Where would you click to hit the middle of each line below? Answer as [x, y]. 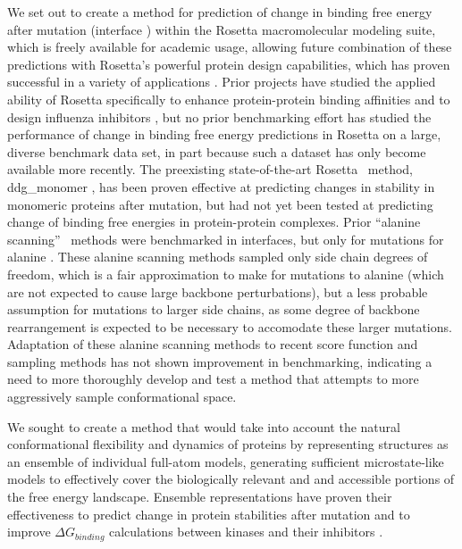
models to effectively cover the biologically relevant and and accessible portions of [231, 479]
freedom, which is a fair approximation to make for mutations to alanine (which [226, 274]
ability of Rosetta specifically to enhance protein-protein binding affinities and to [229, 99]
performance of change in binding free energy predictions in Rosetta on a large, [224, 134]
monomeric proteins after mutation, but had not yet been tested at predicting [220, 204]
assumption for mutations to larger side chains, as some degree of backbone [214, 309]
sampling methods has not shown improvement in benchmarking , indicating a [220, 361]
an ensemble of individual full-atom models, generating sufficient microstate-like [226, 461]
